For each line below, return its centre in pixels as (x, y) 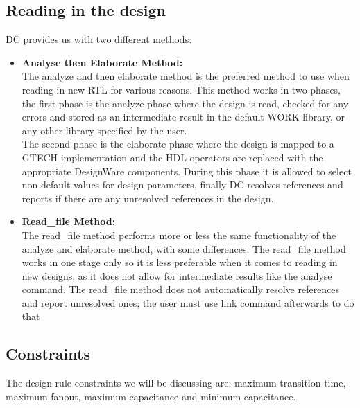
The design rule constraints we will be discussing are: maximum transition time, (176, 383)
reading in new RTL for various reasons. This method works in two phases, (181, 89)
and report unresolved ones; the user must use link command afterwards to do (188, 302)
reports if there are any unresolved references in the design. (148, 198)
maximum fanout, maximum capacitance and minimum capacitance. (151, 396)
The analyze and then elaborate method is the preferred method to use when (186, 76)
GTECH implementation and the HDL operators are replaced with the (172, 157)
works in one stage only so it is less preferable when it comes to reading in (180, 262)
